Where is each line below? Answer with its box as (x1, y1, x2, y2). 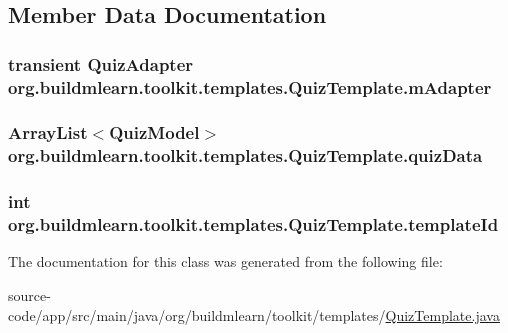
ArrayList (8, 120, 88, 145)
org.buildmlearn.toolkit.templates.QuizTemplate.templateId (8, 212, 499, 237)
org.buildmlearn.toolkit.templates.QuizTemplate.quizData (8, 143, 483, 168)
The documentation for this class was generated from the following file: (8, 251, 443, 272)
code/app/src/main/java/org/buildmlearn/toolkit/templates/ (8, 304, 386, 325)
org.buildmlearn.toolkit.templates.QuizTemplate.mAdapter (8, 74, 492, 99)
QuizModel (109, 120, 200, 145)
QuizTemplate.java (385, 304, 500, 325)
